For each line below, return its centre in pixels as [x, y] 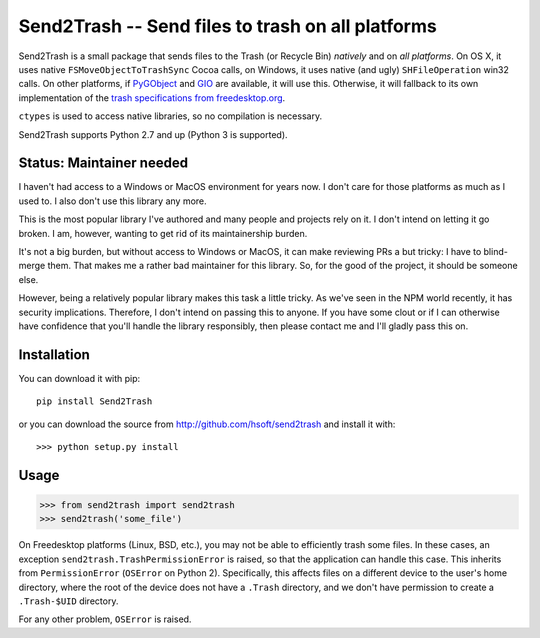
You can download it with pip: [79, 378]
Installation [54, 354]
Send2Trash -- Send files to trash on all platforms [227, 26]
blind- [496, 251]
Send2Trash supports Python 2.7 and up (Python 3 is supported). [153, 134]
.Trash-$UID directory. [68, 601]
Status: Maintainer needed [103, 163]
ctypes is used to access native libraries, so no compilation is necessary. [170, 116]
